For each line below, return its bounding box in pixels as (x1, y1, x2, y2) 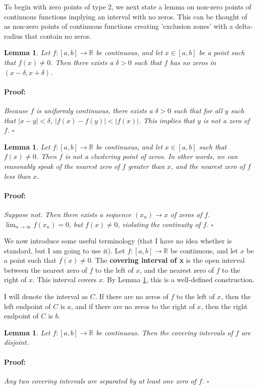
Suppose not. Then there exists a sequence (4, 209, 132, 219)
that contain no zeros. (25, 30, 91, 41)
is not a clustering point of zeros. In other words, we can (65, 151, 238, 161)
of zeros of (171, 209, 202, 219)
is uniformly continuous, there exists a (36, 105, 153, 115)
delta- (235, 21, 253, 31)
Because (4, 105, 28, 115)
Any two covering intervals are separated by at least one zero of (4, 375, 196, 386)
